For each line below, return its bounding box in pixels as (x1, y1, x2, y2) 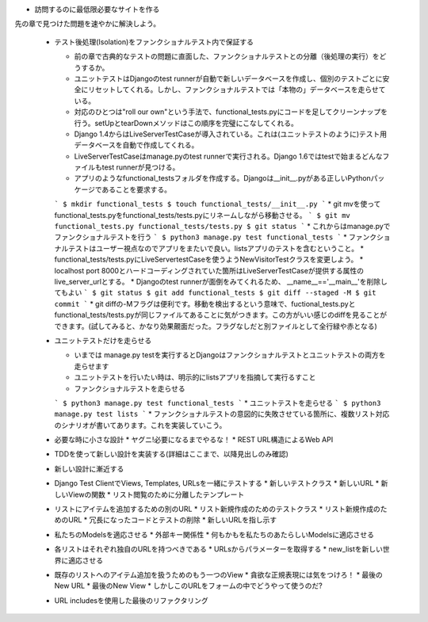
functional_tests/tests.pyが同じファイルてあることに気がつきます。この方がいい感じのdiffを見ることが (54, 310, 388, 320)
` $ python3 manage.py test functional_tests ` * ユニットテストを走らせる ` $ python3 (54, 398, 381, 407)
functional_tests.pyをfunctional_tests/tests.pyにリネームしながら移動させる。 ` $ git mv (54, 210, 350, 219)
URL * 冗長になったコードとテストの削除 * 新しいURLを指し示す (67, 515, 277, 525)
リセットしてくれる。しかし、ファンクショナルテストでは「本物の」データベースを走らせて (87, 85, 386, 94)
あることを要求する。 (101, 185, 172, 194)
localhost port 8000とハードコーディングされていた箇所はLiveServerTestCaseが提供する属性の (54, 265, 365, 275)
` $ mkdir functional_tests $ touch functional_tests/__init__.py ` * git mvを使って (54, 199, 381, 209)
